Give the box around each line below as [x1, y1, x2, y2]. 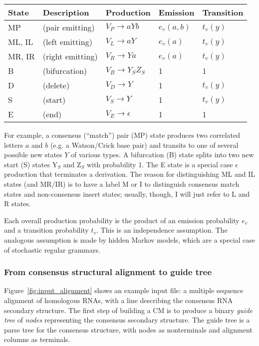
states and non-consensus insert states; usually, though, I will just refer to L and [4, 188, 250, 199]
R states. [4, 198, 31, 209]
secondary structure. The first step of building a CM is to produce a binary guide [4, 305, 253, 315]
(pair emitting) [42, 21, 95, 33]
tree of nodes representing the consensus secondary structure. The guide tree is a [4, 315, 250, 325]
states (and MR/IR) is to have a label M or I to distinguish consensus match [4, 178, 240, 189]
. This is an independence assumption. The [96, 225, 228, 235]
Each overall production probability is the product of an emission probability [4, 215, 240, 225]
